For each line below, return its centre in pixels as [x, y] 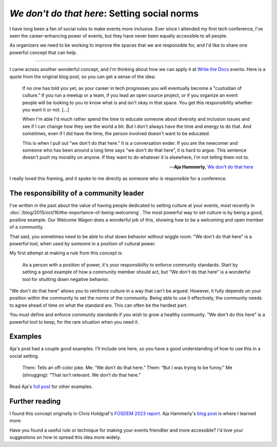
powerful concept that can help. [43, 52]
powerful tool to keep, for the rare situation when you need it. [74, 322]
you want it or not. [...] [46, 110]
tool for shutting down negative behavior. [66, 279]
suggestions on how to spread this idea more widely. [65, 437]
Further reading [35, 401]
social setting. [24, 356]
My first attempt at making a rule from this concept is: [66, 253]
